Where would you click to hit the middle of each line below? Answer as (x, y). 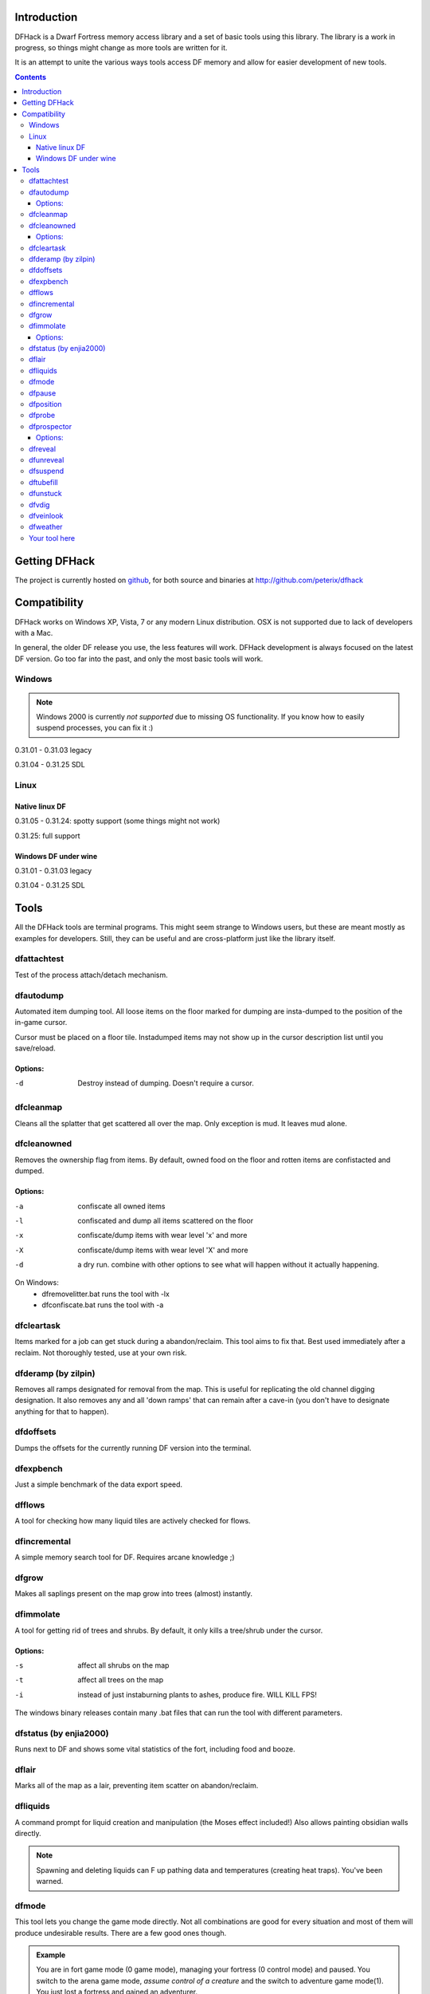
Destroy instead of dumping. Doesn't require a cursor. (166, 1083)
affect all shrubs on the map (123, 1665)
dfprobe (42, 416)
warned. (50, 1882)
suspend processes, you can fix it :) (95, 728)
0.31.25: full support (47, 835)
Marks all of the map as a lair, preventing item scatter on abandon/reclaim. (137, 1786)
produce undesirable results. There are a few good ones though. (121, 1933)
